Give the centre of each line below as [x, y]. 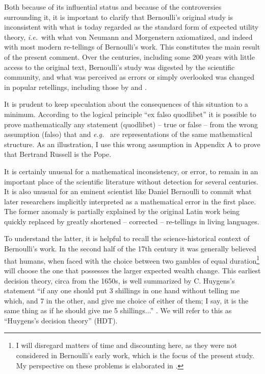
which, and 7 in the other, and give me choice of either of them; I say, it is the [126, 300]
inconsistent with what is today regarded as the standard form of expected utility [131, 27]
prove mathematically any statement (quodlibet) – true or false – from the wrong [131, 124]
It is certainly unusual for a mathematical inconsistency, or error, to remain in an [131, 171]
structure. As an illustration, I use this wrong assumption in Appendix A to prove [132, 144]
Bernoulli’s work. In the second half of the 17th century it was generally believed [130, 249]
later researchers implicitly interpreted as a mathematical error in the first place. [130, 201]
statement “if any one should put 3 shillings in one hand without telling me [122, 290]
